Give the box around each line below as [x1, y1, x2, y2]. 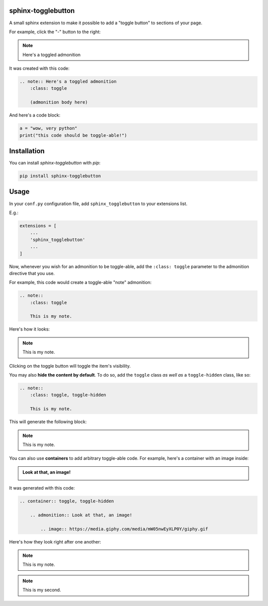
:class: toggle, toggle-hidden [30, 392, 106, 398]
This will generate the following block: [9, 419, 87, 425]
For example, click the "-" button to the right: [9, 29, 101, 35]
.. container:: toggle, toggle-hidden [19, 498, 114, 504]
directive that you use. [9, 270, 55, 276]
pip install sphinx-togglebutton [19, 173, 101, 179]
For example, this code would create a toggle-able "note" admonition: [9, 279, 152, 285]
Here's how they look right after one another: [9, 539, 101, 545]
